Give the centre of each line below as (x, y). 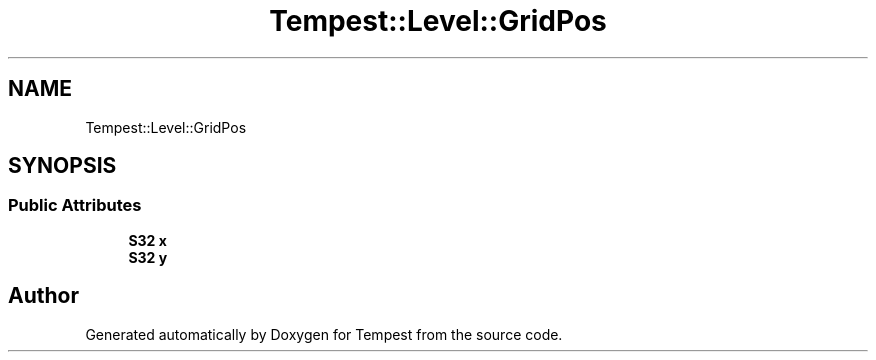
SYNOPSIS (62, 166)
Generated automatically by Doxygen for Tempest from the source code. (324, 334)
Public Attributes (75, 205)
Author (43, 296)
